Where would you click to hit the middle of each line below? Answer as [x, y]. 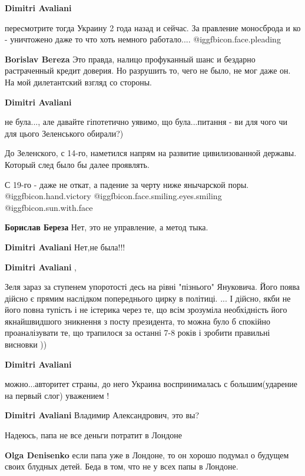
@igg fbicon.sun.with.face [49, 207]
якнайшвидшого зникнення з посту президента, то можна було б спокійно [137, 321]
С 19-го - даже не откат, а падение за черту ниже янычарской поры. [127, 184]
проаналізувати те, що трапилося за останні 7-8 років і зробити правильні [137, 333]
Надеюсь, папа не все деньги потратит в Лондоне [94, 435]
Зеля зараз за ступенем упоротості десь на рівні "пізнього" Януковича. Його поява [152, 287]
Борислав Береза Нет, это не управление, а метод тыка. [107, 227]
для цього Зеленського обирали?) [64, 133]
